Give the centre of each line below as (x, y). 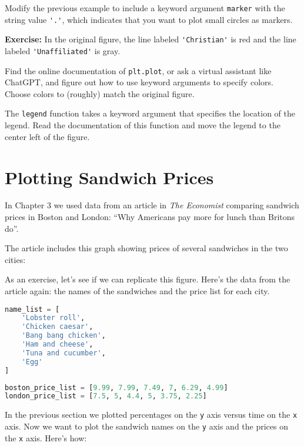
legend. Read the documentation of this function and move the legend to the (143, 125)
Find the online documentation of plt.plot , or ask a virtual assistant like (138, 70)
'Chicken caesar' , (57, 327)
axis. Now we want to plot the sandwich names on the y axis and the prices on (146, 426)
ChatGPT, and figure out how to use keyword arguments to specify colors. (139, 82)
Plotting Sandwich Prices (109, 177)
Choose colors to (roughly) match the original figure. (100, 93)
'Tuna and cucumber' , (64, 353)
